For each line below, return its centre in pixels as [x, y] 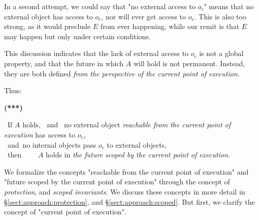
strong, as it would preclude [47, 26]
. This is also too [220, 16]
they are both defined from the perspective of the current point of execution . [122, 73]
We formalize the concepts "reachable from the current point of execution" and [126, 171]
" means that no [229, 6]
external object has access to [48, 16]
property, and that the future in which [64, 63]
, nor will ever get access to [143, 16]
